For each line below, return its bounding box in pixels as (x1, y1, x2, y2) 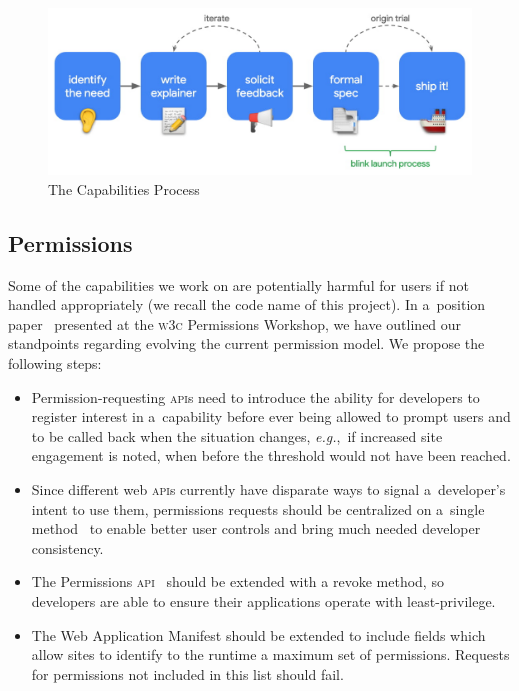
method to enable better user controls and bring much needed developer (31, 518, 481, 539)
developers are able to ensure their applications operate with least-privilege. (31, 590, 496, 611)
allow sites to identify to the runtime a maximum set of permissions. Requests (31, 644, 510, 665)
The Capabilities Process (48, 178, 200, 199)
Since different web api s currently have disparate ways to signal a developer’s (31, 479, 506, 500)
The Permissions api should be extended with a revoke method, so (31, 571, 444, 592)
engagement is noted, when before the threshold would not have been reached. (31, 445, 511, 466)
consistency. (31, 537, 104, 558)
